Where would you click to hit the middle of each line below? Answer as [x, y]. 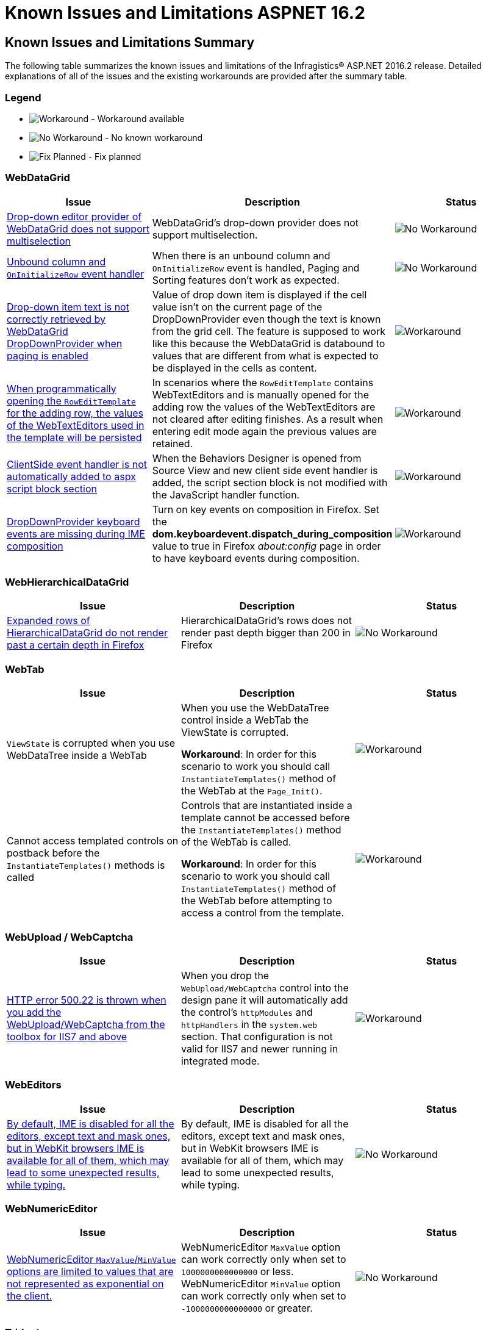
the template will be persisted [74, 437]
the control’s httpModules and [247, 1012]
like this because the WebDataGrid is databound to [269, 343]
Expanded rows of [48, 621]
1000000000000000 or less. [237, 1272]
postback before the [53, 853]
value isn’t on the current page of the [237, 307]
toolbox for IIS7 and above [67, 1036]
